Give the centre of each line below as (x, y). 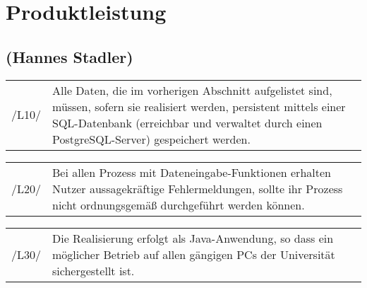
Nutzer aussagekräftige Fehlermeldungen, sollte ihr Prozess (198, 188)
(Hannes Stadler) (70, 56)
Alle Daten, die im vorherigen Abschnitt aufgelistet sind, (192, 90)
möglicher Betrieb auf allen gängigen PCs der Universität (194, 254)
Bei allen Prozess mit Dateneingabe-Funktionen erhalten (192, 172)
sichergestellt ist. (94, 270)
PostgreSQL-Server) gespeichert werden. (151, 139)
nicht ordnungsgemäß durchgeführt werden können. (179, 205)
